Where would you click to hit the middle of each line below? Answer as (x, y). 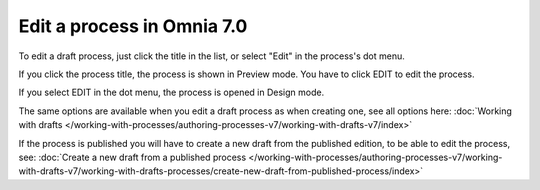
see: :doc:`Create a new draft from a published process (132, 157)
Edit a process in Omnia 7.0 (133, 26)
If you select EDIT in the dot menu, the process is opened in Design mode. (171, 92)
